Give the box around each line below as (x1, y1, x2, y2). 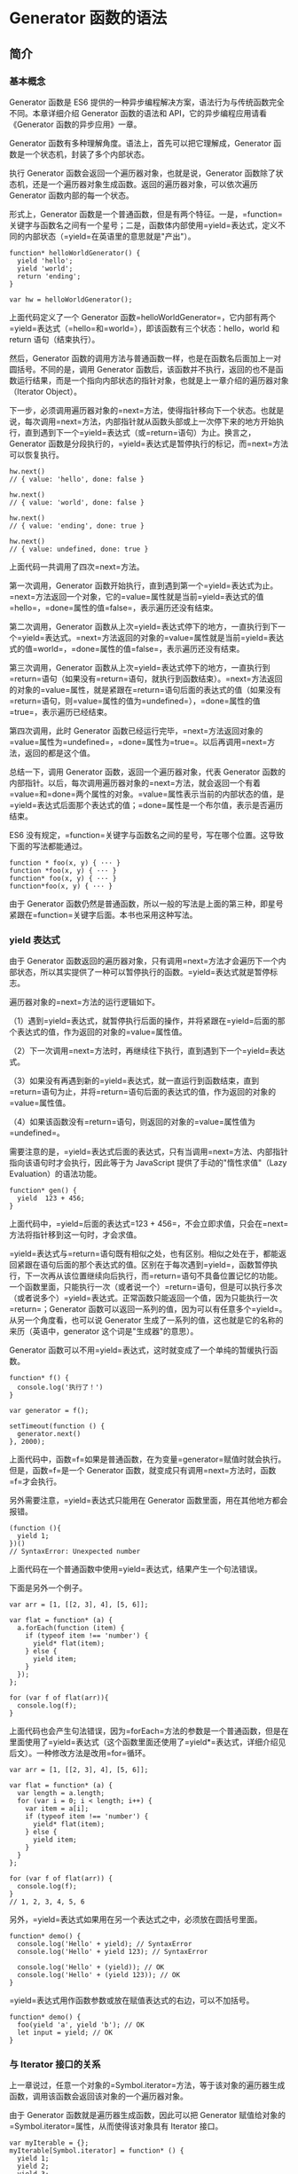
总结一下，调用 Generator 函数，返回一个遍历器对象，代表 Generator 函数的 (9, 766, 286, 777)
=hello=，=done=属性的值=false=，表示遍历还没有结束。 (9, 602, 219, 613)
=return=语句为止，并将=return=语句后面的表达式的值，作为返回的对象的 (9, 1087, 277, 1097)
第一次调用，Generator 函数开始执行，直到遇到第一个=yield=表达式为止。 (9, 580, 278, 591)
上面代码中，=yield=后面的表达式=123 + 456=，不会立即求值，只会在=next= (9, 1219, 289, 1229)
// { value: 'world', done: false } (9, 498, 145, 506)
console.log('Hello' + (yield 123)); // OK (17, 1971, 180, 1980)
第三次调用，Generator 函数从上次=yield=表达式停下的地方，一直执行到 (9, 662, 271, 672)
